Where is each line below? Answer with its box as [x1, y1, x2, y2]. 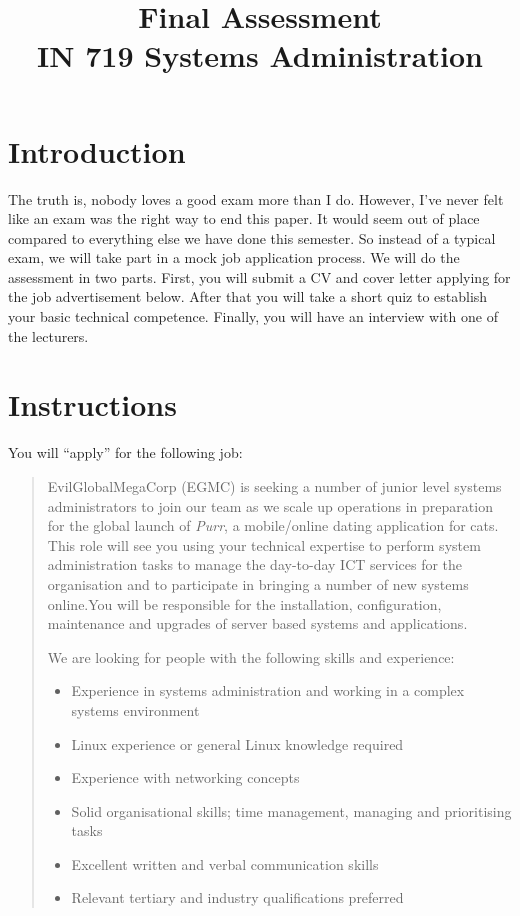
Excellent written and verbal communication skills [71, 853, 379, 874]
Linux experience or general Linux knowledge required [71, 733, 404, 754]
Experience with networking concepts [71, 767, 300, 788]
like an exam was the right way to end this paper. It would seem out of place [8, 208, 480, 229]
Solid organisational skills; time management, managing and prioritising [71, 800, 512, 821]
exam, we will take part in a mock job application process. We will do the [8, 247, 460, 268]
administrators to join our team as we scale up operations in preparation [47, 495, 493, 516]
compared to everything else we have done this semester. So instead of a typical [8, 227, 496, 248]
